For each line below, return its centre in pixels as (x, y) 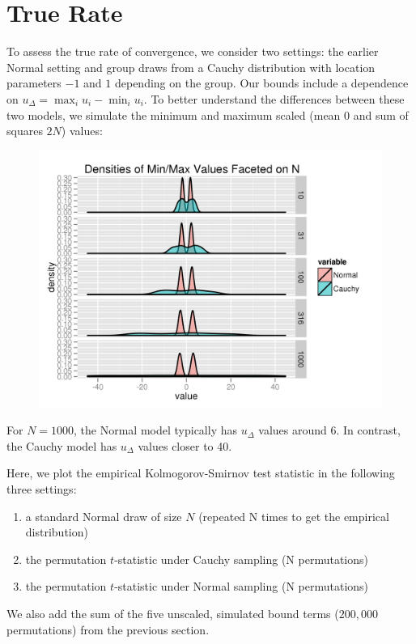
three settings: (42, 489)
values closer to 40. (185, 445)
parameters (34, 83)
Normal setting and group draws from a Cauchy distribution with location (191, 67)
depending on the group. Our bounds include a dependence (261, 83)
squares (25, 131)
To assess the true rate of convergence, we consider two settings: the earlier (193, 51)
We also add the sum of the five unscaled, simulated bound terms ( (173, 614)
